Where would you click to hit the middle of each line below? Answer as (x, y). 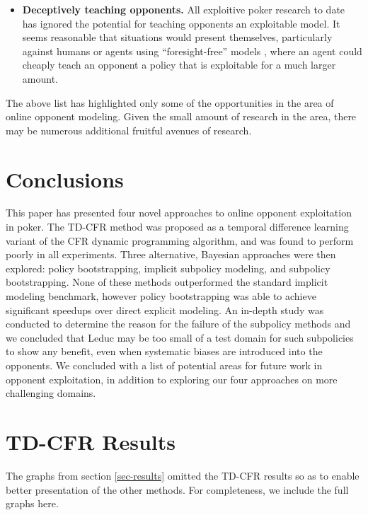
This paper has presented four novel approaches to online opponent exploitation (179, 213)
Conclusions (65, 179)
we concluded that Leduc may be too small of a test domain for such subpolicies (180, 337)
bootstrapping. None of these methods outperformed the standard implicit (167, 282)
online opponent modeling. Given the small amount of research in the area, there (181, 116)
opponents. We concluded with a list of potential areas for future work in (164, 365)
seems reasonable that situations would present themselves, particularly (177, 37)
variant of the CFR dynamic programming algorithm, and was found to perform (180, 240)
